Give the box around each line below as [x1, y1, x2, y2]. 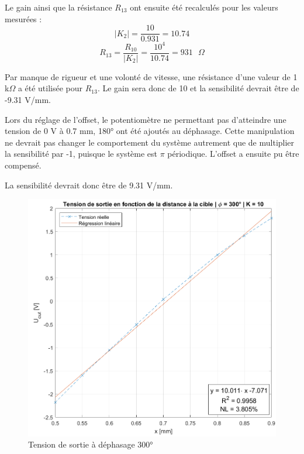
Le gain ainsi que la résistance [5, 1, 112, 13]
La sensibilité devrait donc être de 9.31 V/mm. [5, 178, 173, 191]
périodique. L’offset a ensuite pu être [167, 147, 299, 160]
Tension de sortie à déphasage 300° [28, 438, 153, 450]
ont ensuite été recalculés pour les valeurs [130, 1, 278, 13]
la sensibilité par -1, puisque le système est [5, 147, 158, 160]
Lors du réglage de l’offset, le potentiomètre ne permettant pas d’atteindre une [5, 113, 286, 125]
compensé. [5, 159, 42, 171]
